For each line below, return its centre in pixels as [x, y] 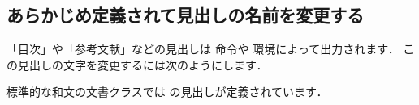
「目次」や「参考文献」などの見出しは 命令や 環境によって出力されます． [203, 49]
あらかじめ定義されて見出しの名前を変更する [186, 15]
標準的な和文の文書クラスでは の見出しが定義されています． [167, 92]
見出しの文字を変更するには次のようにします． [143, 64]
